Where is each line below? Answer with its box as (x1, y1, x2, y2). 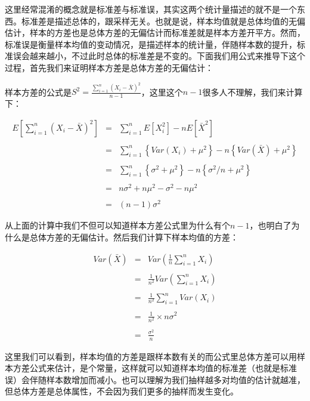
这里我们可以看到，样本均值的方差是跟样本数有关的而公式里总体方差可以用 (5, 350, 297, 362)
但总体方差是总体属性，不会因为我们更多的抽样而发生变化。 (5, 385, 238, 397)
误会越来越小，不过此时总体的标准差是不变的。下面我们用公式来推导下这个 (13, 50, 305, 62)
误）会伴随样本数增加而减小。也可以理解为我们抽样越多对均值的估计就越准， (5, 373, 305, 385)
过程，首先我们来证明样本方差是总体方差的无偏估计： (5, 61, 213, 73)
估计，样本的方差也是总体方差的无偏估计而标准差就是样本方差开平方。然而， (5, 26, 305, 39)
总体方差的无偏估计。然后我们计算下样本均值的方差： (29, 230, 238, 243)
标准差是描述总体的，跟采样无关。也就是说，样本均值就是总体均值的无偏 (21, 14, 305, 27)
